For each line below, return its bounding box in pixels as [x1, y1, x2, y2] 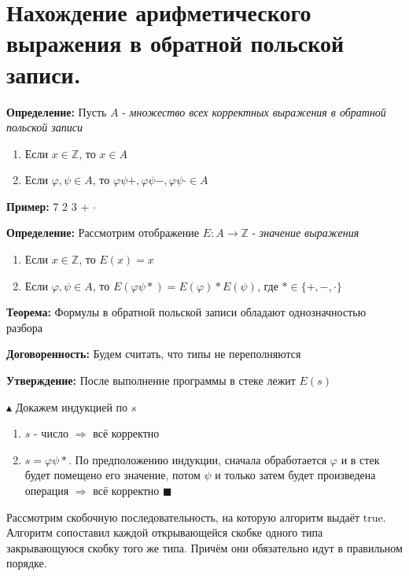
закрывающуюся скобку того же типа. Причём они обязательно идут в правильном [6, 539, 403, 556]
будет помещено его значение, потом [24, 467, 201, 483]
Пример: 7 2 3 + [6, 198, 90, 214]
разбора [6, 319, 43, 335]
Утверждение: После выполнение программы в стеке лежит [6, 372, 296, 389]
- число [34, 425, 69, 441]
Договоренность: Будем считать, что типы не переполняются [6, 345, 301, 362]
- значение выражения [252, 224, 359, 241]
